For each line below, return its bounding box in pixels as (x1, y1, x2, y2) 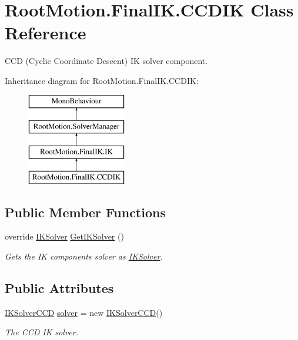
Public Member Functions (5, 203, 166, 221)
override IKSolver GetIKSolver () (5, 230, 124, 243)
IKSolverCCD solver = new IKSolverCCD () (5, 306, 163, 318)
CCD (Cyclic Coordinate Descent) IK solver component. (5, 55, 208, 67)
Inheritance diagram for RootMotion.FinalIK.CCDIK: (5, 74, 199, 86)
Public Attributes (5, 279, 114, 297)
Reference (5, 21, 86, 45)
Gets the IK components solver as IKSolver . (5, 250, 163, 262)
